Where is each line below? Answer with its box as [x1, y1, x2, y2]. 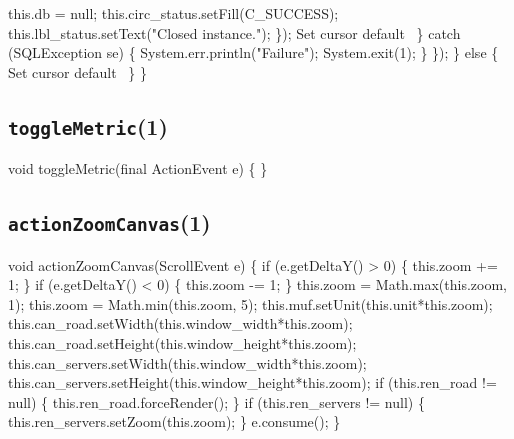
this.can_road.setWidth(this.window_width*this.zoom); [8, 313, 353, 334]
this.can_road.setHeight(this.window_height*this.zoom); [8, 332, 357, 353]
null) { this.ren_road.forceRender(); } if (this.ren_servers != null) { [8, 391, 425, 412]
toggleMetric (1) [8, 110, 168, 141]
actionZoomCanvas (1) [8, 207, 211, 238]
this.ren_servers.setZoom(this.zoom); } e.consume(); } [8, 411, 341, 432]
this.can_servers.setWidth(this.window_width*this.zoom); [8, 352, 367, 373]
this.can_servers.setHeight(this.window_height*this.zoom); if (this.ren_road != [8, 372, 497, 393]
